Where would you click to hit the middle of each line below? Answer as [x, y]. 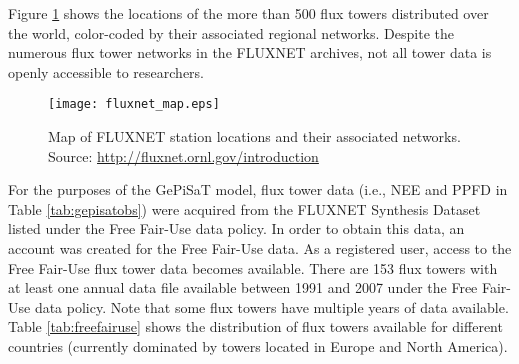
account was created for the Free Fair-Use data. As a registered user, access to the [260, 248]
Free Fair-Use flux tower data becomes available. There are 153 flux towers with [253, 267]
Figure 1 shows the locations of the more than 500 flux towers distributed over [248, 13]
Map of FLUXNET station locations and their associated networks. [254, 136]
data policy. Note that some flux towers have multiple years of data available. [271, 306]
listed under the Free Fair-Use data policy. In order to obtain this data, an [236, 228]
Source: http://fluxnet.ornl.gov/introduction [183, 155]
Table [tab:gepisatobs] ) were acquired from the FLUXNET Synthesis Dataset [244, 208]
